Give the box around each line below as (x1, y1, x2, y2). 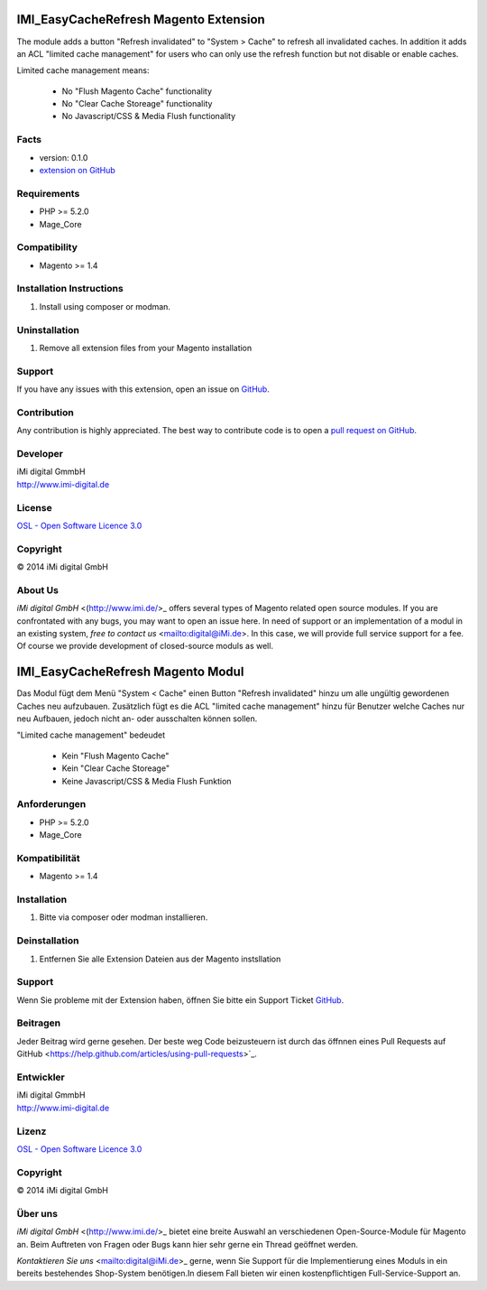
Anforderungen (16, 798, 87, 811)
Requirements (16, 187, 80, 200)
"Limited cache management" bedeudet (16, 729, 166, 740)
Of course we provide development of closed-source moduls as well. (16, 641, 274, 652)
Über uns (16, 1207, 59, 1220)
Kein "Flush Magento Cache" (61, 750, 170, 761)
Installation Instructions (16, 283, 124, 295)
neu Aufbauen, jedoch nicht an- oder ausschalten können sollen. (16, 713, 258, 724)
